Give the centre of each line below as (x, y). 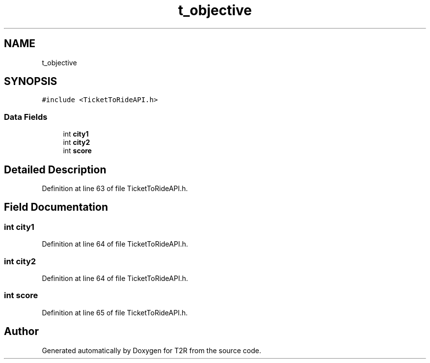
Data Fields (26, 117)
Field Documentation (56, 207)
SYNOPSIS (31, 82)
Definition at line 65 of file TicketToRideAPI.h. (115, 312)
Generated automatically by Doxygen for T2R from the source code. (151, 350)
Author (21, 332)
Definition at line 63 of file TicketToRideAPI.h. (115, 189)
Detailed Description (55, 169)
